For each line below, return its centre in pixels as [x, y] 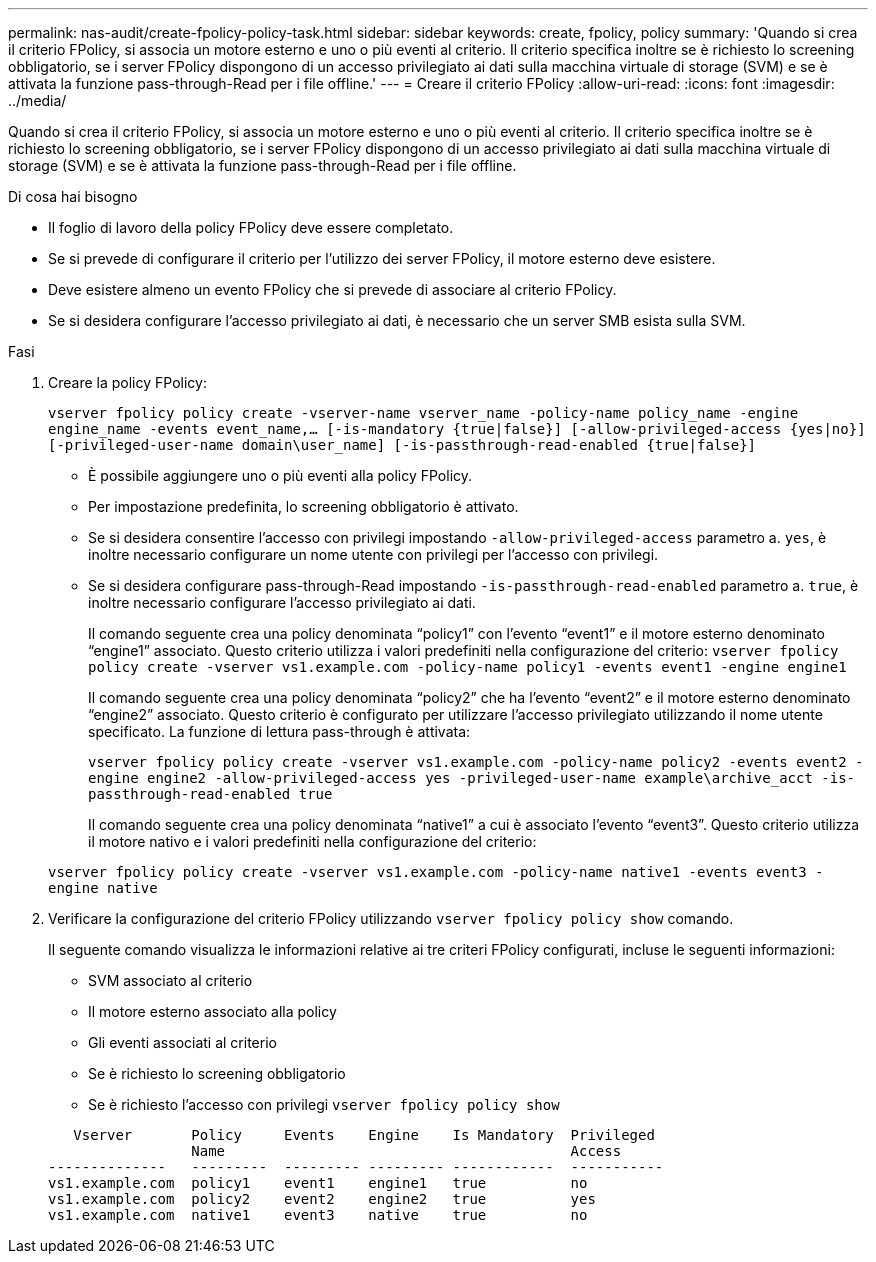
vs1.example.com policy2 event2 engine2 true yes [322, 1199]
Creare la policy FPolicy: [127, 382]
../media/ [37, 100]
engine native [103, 888]
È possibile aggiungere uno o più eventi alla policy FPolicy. [280, 475]
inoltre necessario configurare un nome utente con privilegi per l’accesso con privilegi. [373, 554]
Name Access [406, 1151]
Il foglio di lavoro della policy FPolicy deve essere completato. [251, 227]
